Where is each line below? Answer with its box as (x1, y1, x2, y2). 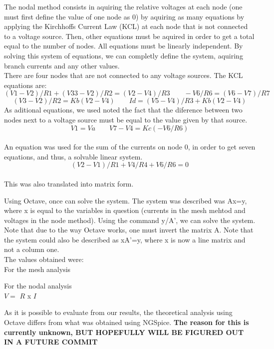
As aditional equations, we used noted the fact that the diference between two (4, 104, 243, 115)
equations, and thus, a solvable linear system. (4, 151, 143, 161)
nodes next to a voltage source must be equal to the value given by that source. (4, 114, 248, 124)
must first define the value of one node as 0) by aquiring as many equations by (4, 11, 245, 21)
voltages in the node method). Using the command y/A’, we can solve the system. (4, 214, 256, 225)
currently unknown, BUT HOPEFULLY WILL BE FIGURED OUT (4, 326, 244, 337)
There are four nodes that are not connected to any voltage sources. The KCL (4, 70, 243, 80)
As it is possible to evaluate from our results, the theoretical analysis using (4, 307, 233, 317)
